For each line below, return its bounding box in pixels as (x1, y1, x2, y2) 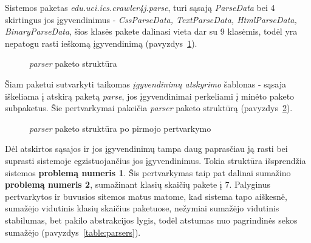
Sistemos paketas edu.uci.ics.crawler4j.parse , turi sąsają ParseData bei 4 (5, 1, 275, 13)
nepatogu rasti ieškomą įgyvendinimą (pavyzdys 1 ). (5, 36, 197, 49)
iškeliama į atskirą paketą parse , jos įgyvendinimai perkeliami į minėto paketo (5, 89, 295, 102)
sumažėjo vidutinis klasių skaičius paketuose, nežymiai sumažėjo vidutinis (5, 202, 279, 214)
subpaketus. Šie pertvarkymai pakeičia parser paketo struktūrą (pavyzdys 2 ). (5, 101, 293, 114)
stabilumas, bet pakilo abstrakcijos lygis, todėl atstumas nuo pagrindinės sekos (5, 213, 298, 226)
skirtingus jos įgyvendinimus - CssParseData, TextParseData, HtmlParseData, (5, 13, 297, 26)
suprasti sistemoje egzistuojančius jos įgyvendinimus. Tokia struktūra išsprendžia (5, 154, 306, 166)
